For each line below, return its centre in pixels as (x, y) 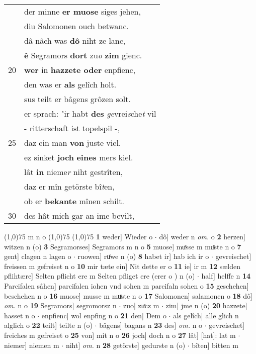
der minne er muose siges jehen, (82, 11)
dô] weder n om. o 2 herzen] (202, 236)
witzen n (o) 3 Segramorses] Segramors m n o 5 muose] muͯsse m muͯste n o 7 (123, 246)
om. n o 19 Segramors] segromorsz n (60, 305)
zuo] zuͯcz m (141, 305)
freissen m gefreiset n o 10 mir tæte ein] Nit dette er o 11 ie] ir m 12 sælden (122, 266)
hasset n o (20, 315)
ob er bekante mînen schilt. (74, 201)
